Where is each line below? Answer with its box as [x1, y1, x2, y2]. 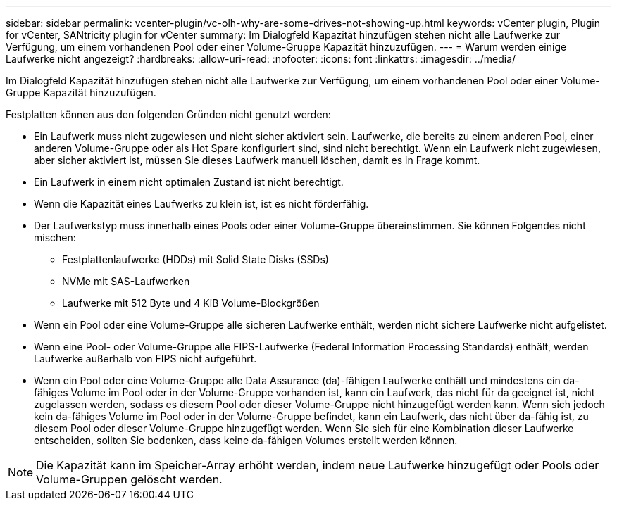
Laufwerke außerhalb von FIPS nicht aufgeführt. [34, 353, 257, 365]
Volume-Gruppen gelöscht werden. [36, 472, 223, 486]
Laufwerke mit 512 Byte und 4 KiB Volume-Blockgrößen [62, 297, 320, 309]
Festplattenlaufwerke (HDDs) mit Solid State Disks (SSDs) [62, 253, 329, 265]
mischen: [34, 232, 76, 243]
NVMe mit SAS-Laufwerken [62, 275, 190, 287]
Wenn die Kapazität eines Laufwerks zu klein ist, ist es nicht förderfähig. [34, 198, 369, 210]
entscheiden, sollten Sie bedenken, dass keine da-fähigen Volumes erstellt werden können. [34, 434, 458, 446]
